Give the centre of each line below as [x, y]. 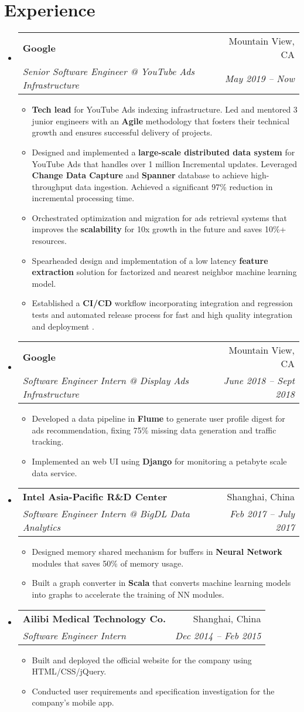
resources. [49, 241]
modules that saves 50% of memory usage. [108, 563]
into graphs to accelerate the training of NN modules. [128, 594]
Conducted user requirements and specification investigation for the [153, 691]
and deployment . [63, 326]
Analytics [42, 527]
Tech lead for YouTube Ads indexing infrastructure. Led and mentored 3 [165, 109]
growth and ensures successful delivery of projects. [122, 132]
